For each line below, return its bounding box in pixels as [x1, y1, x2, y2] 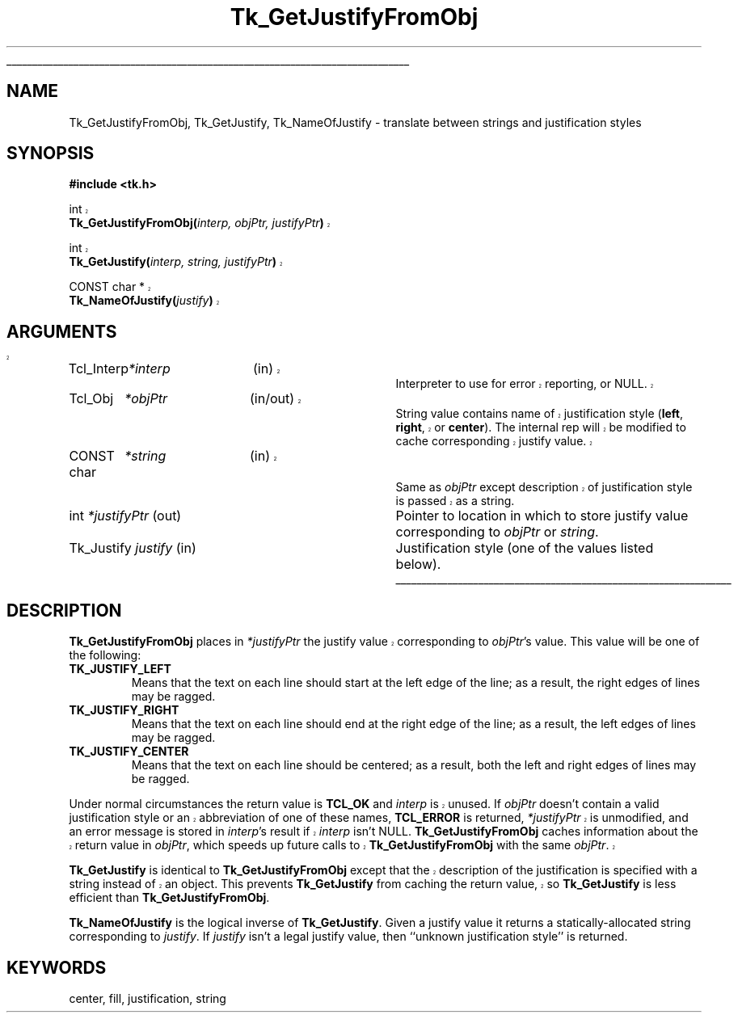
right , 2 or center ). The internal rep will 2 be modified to [395, 420, 686, 435]
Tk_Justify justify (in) [69, 540, 196, 557]
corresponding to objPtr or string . [395, 524, 599, 541]
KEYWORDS [6, 957, 107, 978]
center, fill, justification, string [69, 991, 226, 1005]
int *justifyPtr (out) [69, 507, 182, 524]
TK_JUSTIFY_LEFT [69, 662, 171, 676]
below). [395, 556, 441, 573]
